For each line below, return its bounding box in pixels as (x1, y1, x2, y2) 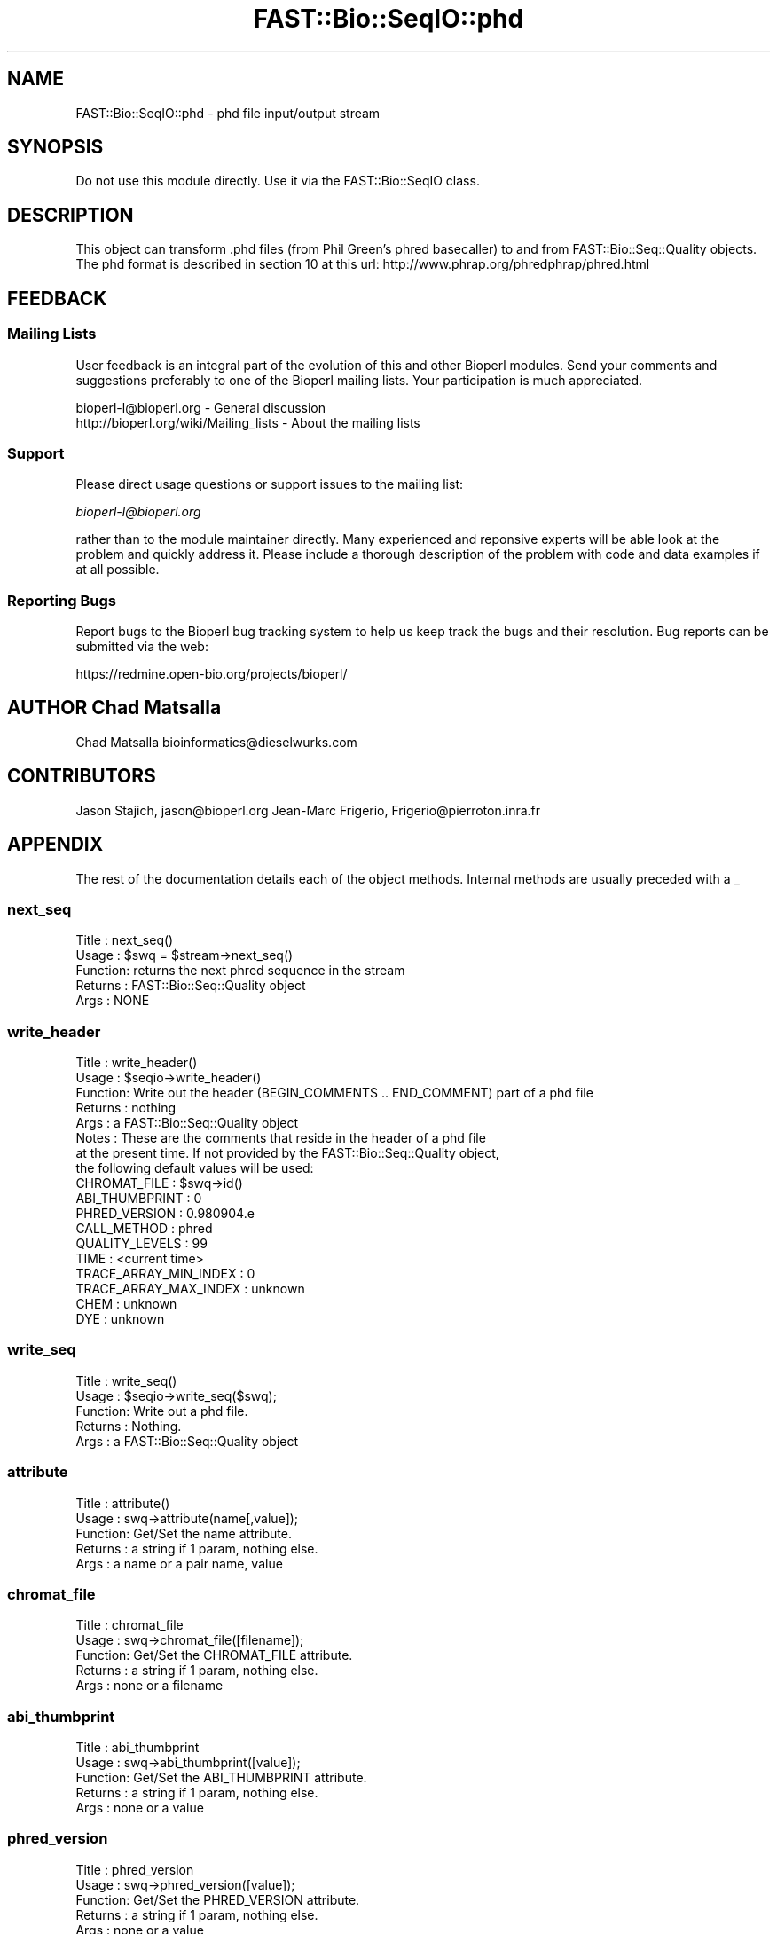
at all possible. (75, 562, 160, 578)
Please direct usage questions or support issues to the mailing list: (75, 476, 463, 492)
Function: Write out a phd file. (75, 1403, 248, 1419)
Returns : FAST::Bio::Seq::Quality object (75, 978, 306, 994)
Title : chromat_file (75, 1617, 184, 1633)
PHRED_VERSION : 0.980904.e (75, 1206, 255, 1222)
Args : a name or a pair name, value (75, 1555, 283, 1571)
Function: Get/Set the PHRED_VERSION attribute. (75, 1891, 360, 1907)
